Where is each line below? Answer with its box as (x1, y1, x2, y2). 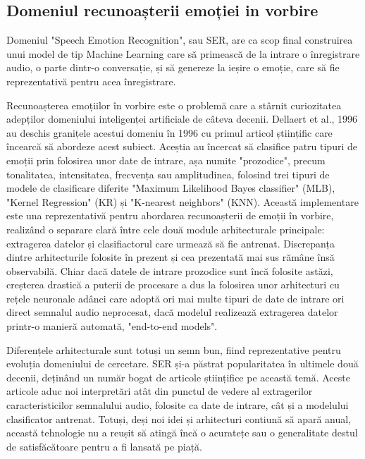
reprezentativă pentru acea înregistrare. (6, 73, 176, 88)
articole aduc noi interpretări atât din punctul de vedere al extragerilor (6, 384, 313, 398)
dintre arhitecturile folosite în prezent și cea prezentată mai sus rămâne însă (6, 250, 335, 264)
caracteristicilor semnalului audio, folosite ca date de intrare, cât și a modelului (6, 398, 349, 412)
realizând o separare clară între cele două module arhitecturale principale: (6, 221, 325, 236)
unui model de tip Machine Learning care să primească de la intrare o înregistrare (6, 46, 360, 61)
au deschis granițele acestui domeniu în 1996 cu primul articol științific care (6, 125, 333, 140)
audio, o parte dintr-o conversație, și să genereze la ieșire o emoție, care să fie (6, 60, 340, 75)
